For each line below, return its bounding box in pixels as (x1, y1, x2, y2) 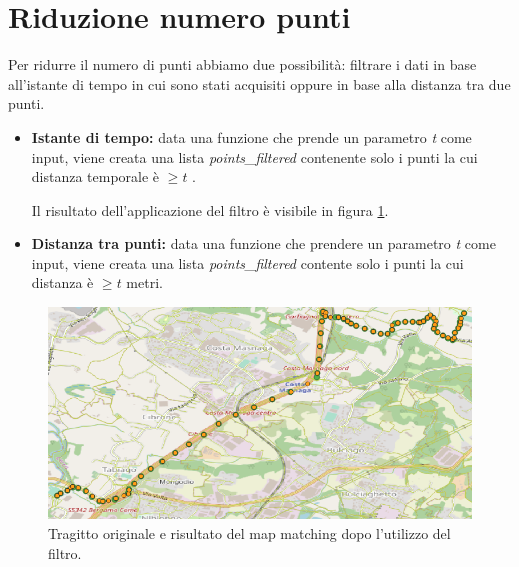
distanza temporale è (31, 166, 160, 187)
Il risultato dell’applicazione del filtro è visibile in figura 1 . (31, 199, 389, 220)
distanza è (31, 272, 94, 293)
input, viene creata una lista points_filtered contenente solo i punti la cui (31, 146, 478, 167)
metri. (126, 272, 163, 293)
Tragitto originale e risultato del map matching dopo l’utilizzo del (48, 522, 451, 543)
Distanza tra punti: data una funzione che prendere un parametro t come (31, 233, 496, 254)
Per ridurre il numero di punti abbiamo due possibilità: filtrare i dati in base (8, 54, 477, 75)
